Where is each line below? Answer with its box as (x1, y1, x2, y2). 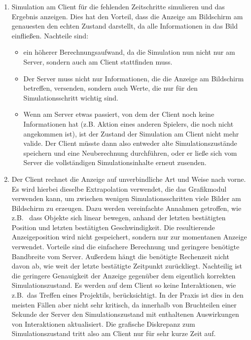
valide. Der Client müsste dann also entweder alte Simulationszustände (23, 138, 237, 148)
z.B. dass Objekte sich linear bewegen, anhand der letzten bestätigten (11, 212, 226, 223)
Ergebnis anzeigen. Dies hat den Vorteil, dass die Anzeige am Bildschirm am (11, 11, 243, 21)
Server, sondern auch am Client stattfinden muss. (23, 56, 173, 67)
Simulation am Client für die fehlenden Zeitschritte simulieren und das (11, 1, 225, 11)
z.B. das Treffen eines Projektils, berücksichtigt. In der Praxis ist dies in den (11, 290, 244, 300)
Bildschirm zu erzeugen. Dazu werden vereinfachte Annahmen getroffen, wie (11, 203, 242, 213)
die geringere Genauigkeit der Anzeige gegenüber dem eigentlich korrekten (11, 270, 236, 280)
